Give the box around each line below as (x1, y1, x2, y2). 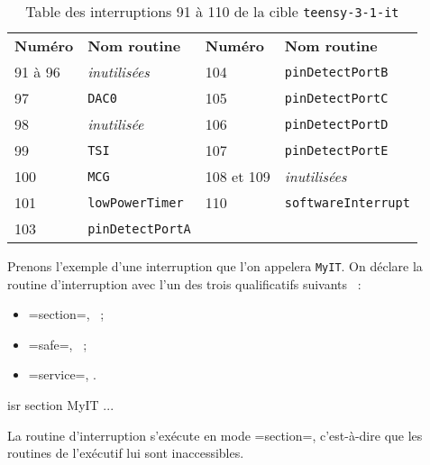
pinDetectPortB (284, 64, 389, 79)
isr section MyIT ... (7, 396, 114, 415)
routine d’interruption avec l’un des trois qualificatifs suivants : (7, 274, 361, 293)
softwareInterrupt (284, 195, 410, 210)
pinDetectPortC (284, 90, 389, 105)
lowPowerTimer (87, 195, 184, 210)
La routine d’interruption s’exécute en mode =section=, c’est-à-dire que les (7, 425, 423, 444)
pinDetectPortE (284, 142, 389, 158)
